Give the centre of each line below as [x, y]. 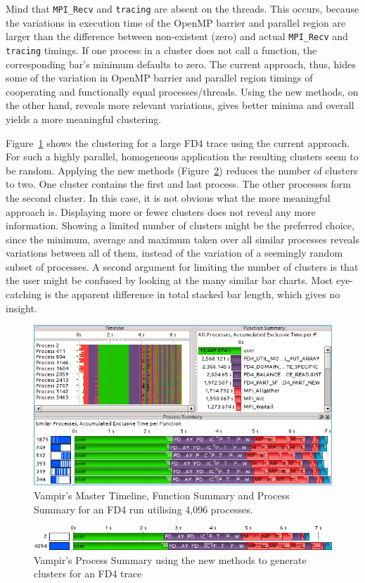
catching [24, 294]
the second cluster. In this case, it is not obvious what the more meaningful [168, 197]
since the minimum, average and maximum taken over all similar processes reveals [183, 239]
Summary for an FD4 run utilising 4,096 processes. [143, 509]
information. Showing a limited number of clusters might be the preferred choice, [180, 225]
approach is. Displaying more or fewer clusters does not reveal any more [161, 211]
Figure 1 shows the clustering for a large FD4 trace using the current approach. [178, 142]
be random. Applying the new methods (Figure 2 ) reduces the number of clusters [182, 170]
